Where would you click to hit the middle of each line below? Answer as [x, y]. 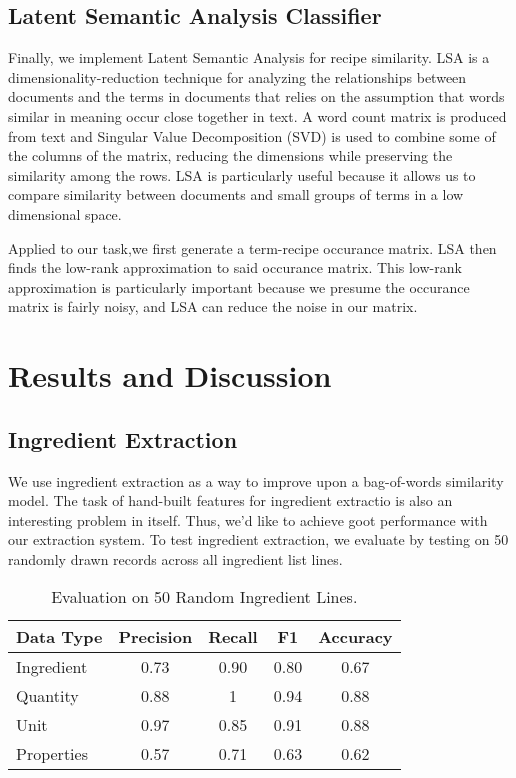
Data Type [59, 637]
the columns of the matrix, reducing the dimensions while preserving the [230, 155]
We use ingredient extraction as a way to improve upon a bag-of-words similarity [256, 480]
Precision [155, 637]
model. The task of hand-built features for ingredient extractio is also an [230, 500]
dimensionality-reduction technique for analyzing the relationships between [237, 76]
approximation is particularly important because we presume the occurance [239, 286]
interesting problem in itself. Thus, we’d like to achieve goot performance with [248, 519]
